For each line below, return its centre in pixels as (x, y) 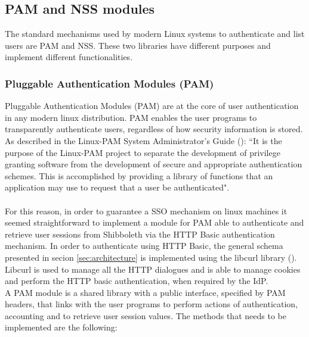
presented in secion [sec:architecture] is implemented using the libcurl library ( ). (151, 257)
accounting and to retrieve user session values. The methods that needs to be (146, 315)
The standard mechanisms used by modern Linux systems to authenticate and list (155, 34)
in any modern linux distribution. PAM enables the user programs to (131, 117)
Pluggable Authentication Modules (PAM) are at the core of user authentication (152, 106)
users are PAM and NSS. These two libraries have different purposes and (138, 45)
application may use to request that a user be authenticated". (117, 187)
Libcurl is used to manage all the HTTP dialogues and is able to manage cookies (153, 269)
